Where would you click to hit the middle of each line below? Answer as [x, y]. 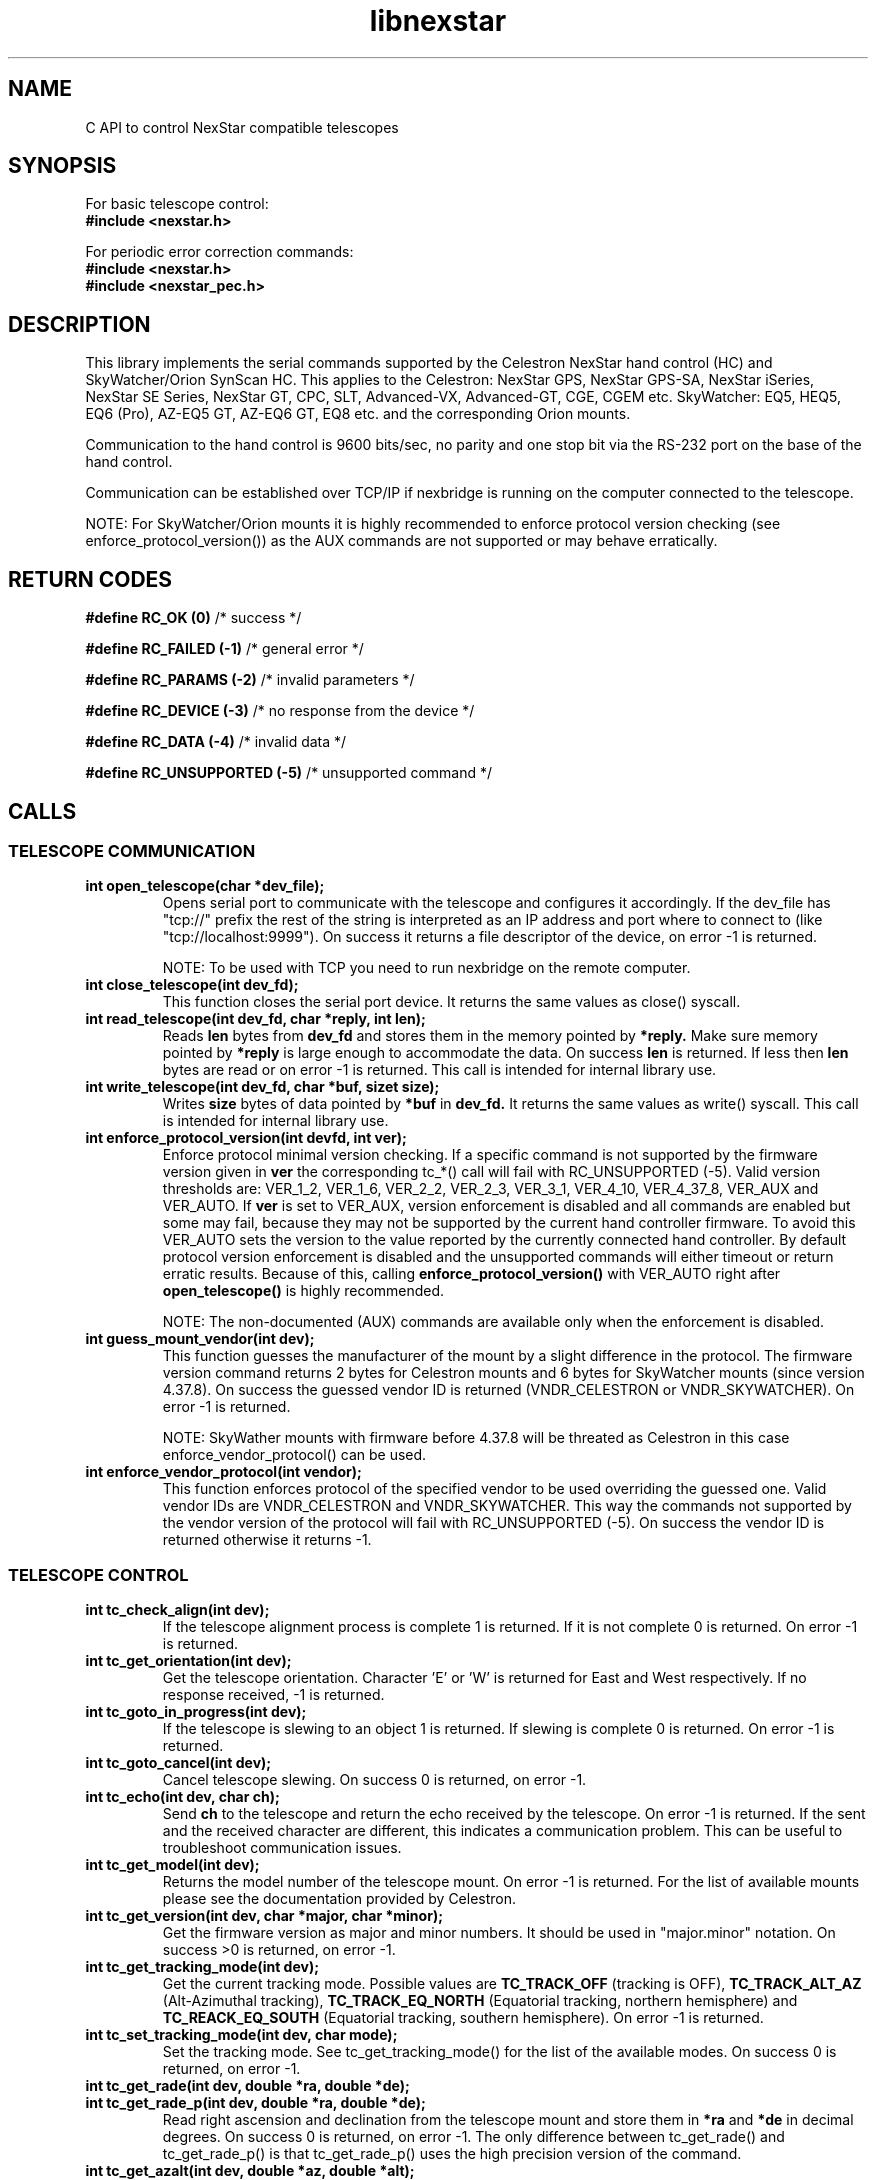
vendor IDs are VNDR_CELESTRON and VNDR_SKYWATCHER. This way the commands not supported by [507, 1506]
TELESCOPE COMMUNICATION [132, 850]
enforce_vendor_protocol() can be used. [294, 1455]
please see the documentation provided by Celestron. [339, 1899]
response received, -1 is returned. [273, 1695]
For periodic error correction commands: [219, 252]
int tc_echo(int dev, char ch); [182, 1797]
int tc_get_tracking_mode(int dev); [202, 1967]
